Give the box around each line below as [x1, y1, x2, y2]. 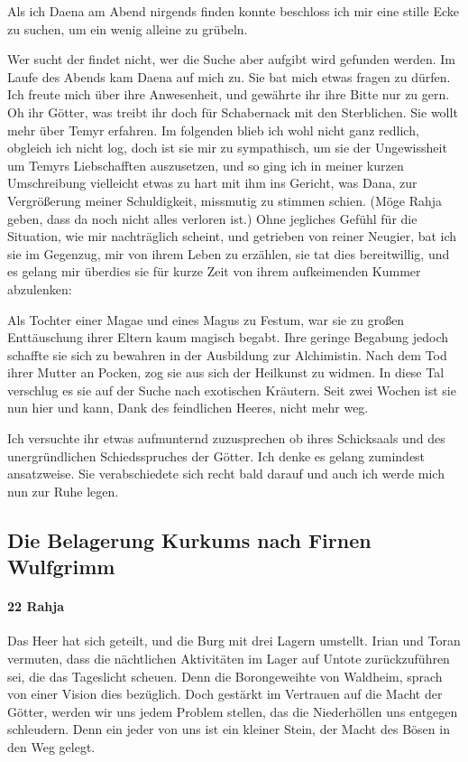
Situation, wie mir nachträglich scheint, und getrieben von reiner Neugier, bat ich [7, 227, 457, 246]
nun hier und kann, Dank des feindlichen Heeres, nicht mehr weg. [7, 398, 369, 417]
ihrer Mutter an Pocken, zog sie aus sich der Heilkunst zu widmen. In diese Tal [7, 363, 445, 382]
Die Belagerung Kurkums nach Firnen [7, 525, 372, 553]
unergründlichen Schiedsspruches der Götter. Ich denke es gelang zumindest [7, 446, 426, 465]
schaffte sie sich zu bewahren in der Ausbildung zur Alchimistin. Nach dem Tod [7, 345, 447, 364]
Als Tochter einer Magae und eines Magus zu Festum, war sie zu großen [7, 310, 405, 329]
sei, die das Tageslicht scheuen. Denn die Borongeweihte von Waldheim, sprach [7, 666, 443, 685]
